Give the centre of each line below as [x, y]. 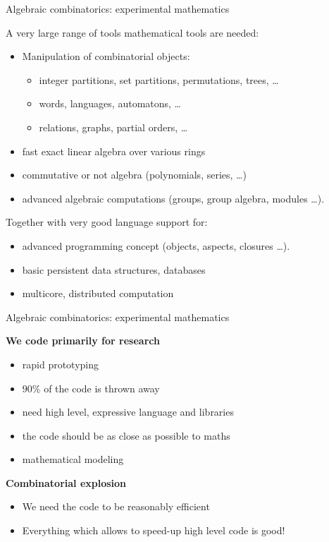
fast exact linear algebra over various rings [114, 151]
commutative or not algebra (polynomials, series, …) [134, 175]
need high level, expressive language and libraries [128, 412]
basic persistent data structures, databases [114, 269]
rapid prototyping [61, 364]
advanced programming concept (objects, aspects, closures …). [156, 245]
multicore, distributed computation [98, 293]
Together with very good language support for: [107, 222]
